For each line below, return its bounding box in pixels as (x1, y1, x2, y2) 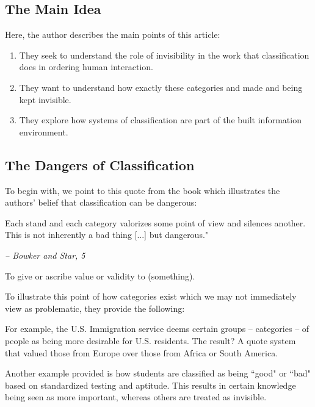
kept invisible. (19, 93, 71, 106)
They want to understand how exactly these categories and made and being (19, 81, 303, 93)
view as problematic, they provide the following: (5, 301, 185, 314)
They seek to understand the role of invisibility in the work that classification (19, 48, 310, 61)
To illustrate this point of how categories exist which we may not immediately (5, 290, 297, 303)
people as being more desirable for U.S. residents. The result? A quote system (5, 334, 296, 347)
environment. (19, 125, 68, 138)
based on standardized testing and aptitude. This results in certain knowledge (5, 378, 296, 391)
